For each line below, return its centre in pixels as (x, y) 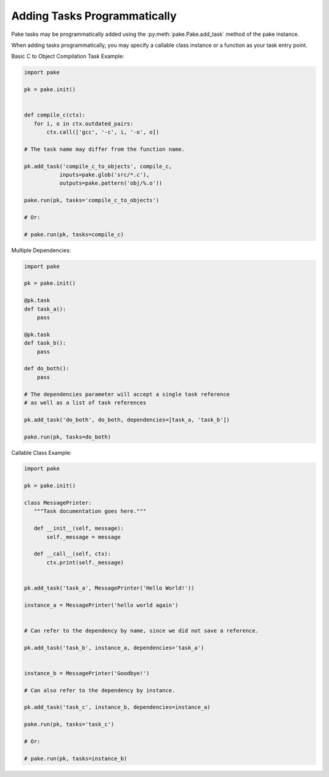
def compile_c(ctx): (55, 115)
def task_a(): (45, 309)
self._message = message (84, 537)
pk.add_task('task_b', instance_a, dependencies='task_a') (114, 648)
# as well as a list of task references (85, 403)
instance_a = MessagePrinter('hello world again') (101, 605)
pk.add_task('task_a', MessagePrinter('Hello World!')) (109, 588)
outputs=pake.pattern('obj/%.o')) (111, 183)
